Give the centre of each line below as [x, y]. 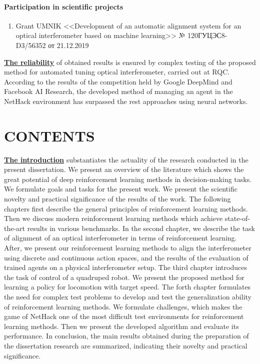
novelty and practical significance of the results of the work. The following [117, 199]
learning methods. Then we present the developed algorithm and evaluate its [121, 326]
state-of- [237, 218]
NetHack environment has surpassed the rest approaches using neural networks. [126, 101]
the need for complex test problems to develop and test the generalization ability [128, 296]
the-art [15, 228]
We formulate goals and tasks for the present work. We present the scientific [121, 189]
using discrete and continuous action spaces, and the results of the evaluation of [126, 257]
